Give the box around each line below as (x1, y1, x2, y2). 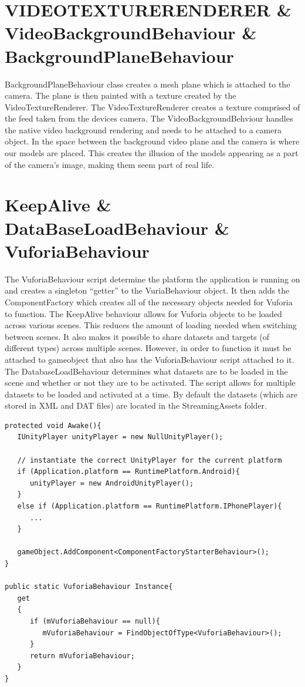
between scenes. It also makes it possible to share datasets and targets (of (5, 330, 270, 342)
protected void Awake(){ (5, 421, 101, 430)
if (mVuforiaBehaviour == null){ (29, 617, 160, 625)
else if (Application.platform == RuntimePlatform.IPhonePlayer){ (17, 502, 282, 511)
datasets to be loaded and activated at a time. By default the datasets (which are (5, 388, 298, 400)
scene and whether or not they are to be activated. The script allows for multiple (5, 376, 296, 389)
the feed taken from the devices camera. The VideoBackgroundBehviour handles (5, 112, 293, 124)
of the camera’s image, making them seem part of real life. (5, 158, 215, 170)
